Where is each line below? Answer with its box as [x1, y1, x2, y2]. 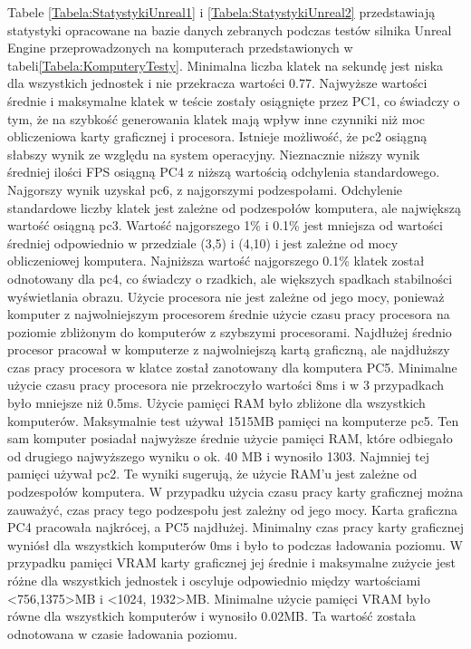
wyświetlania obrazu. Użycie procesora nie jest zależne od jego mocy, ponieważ [7, 286, 445, 305]
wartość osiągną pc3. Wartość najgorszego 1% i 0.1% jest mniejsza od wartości [7, 216, 443, 235]
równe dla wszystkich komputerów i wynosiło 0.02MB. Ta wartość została [7, 606, 417, 625]
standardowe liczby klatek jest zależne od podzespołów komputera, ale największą [7, 198, 461, 217]
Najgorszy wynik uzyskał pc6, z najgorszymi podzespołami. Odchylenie [7, 179, 403, 199]
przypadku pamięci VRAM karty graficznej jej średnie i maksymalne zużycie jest [7, 553, 456, 572]
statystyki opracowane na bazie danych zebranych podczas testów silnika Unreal [7, 20, 452, 39]
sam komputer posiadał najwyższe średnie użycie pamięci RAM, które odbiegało [7, 429, 453, 448]
